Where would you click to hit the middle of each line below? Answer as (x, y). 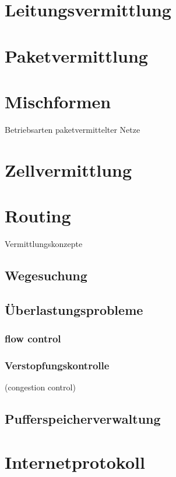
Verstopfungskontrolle (57, 365)
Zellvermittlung (68, 169)
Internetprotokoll (75, 461)
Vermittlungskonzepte (44, 243)
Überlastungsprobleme (74, 309)
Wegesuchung (46, 275)
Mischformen (58, 101)
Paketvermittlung (76, 55)
